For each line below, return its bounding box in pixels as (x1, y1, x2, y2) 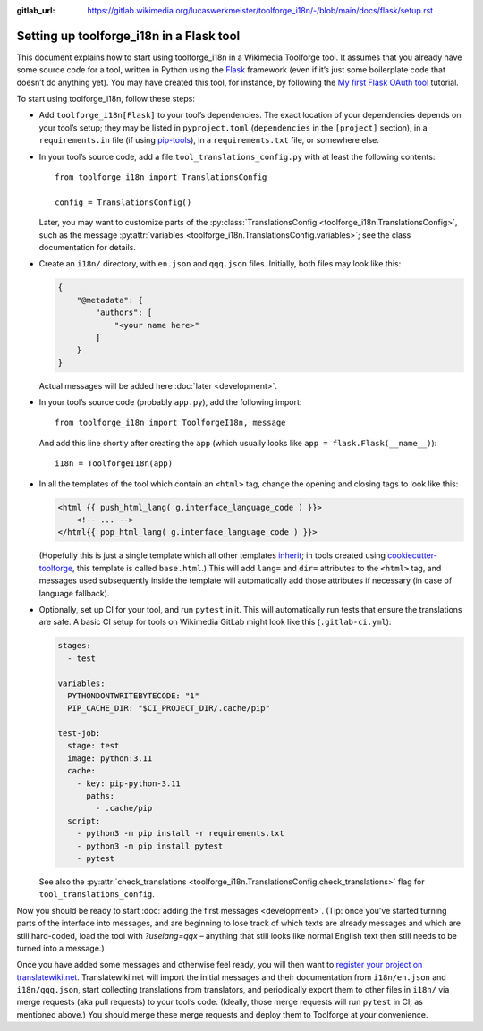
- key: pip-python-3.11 (76, 778, 181, 789)
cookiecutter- (387, 550, 437, 561)
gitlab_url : (16, 5, 55, 15)
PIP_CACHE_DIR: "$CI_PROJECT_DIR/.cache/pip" (67, 703, 270, 714)
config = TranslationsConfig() (55, 197, 192, 207)
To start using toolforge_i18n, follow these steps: (16, 94, 196, 105)
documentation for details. (38, 241, 136, 252)
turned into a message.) (16, 942, 105, 953)
